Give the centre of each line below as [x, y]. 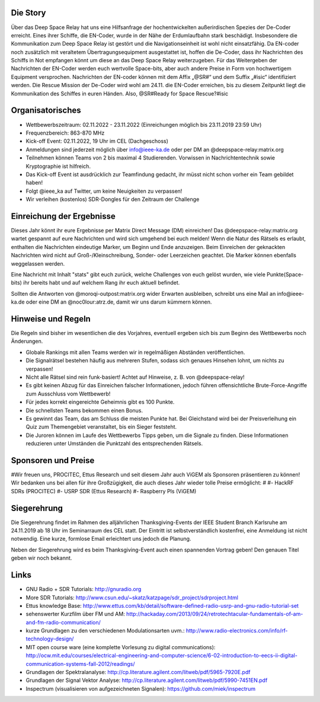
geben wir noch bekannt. [41, 558]
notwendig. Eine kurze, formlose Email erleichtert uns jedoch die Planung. [101, 539]
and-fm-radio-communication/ [63, 622]
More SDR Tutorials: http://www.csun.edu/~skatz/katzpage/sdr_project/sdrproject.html [132, 597]
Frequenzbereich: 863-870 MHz [65, 133]
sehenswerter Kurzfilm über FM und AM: [76, 614]
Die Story [28, 13]
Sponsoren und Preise [53, 460]
